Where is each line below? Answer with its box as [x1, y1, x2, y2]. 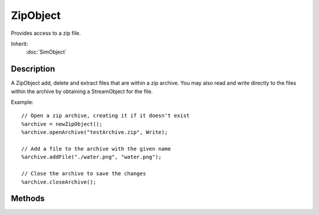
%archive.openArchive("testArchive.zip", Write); [21, 129, 168, 136]
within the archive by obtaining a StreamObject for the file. [11, 87, 153, 95]
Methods [11, 194, 45, 204]
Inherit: [11, 40, 28, 47]
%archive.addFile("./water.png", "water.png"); [21, 154, 162, 161]
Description [11, 64, 56, 74]
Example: [11, 99, 34, 106]
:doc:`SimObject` [25, 48, 67, 56]
